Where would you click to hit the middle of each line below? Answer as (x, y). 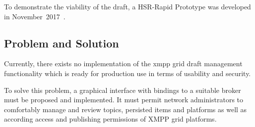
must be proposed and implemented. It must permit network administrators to (124, 100)
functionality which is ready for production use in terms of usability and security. (127, 73)
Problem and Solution (62, 43)
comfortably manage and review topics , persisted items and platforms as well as (126, 109)
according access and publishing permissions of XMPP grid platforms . (110, 119)
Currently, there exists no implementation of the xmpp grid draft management (123, 63)
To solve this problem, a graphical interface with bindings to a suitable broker (123, 90)
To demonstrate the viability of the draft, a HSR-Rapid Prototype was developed (127, 6)
